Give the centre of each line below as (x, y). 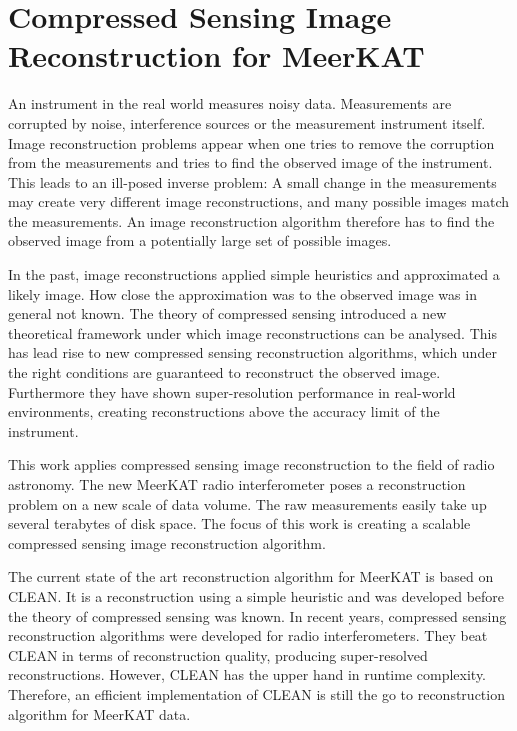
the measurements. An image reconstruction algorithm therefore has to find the (251, 220)
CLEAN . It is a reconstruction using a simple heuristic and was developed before (256, 595)
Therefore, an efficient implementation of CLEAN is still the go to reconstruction (256, 693)
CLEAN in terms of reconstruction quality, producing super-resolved (218, 654)
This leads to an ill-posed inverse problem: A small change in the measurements (252, 181)
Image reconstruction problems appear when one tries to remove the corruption (251, 142)
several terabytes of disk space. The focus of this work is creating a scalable (239, 523)
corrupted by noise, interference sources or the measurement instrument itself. (247, 122)
